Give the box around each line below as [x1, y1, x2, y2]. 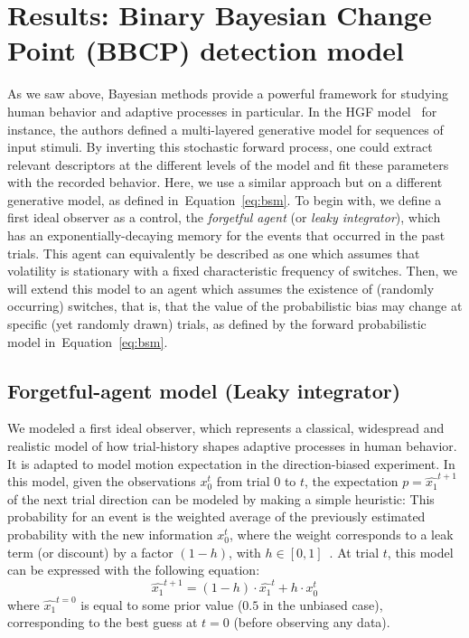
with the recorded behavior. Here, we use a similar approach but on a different [7, 173, 443, 192]
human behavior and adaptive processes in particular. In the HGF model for [7, 101, 437, 120]
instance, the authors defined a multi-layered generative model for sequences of [7, 119, 444, 138]
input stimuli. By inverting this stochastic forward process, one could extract [7, 137, 433, 156]
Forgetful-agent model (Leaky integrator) [7, 376, 401, 404]
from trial [216, 472, 270, 491]
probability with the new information [7, 524, 213, 543]
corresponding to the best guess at [7, 613, 198, 632]
